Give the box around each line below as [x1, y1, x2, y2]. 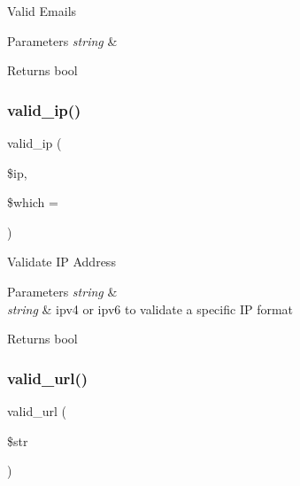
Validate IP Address [7, 252, 116, 271]
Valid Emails [7, 2, 77, 19]
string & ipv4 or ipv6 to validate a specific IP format [7, 299, 294, 318]
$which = [7, 193, 58, 212]
